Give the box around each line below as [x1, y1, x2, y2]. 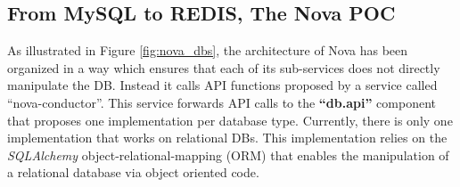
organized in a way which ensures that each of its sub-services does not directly [7, 58, 440, 77]
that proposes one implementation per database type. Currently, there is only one [7, 110, 453, 129]
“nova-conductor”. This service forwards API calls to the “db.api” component [7, 93, 437, 111]
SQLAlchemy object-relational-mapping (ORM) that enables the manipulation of [7, 145, 449, 164]
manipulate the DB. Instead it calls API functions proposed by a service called [7, 76, 438, 94]
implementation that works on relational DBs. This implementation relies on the [7, 128, 448, 147]
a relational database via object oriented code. [7, 163, 259, 182]
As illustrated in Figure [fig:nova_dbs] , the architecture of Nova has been [7, 41, 408, 60]
